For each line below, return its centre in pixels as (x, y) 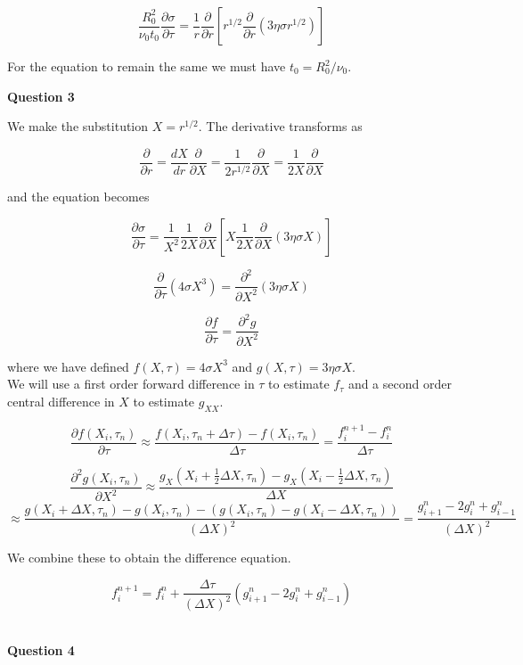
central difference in (61, 401)
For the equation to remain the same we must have (147, 66)
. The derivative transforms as (280, 126)
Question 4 (41, 650)
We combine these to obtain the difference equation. (149, 558)
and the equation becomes (78, 197)
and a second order (400, 384)
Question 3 (41, 96)
